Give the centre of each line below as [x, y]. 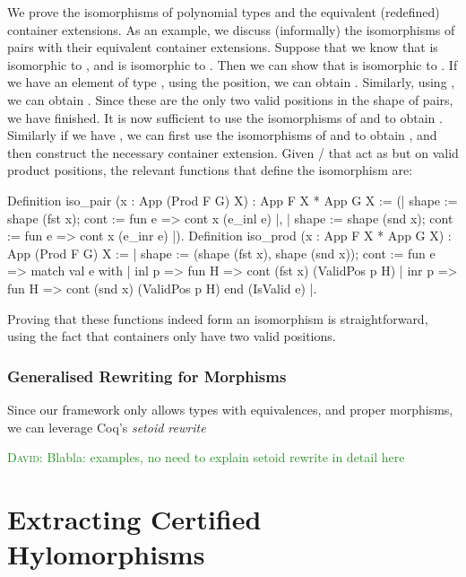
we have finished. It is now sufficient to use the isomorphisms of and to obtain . [225, 117]
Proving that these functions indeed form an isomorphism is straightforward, [218, 318]
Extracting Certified [134, 518]
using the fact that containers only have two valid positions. [172, 336]
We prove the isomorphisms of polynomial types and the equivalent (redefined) [224, 12]
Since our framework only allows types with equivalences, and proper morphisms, [230, 409]
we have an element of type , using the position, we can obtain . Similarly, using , [231, 82]
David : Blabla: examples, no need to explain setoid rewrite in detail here [206, 457]
